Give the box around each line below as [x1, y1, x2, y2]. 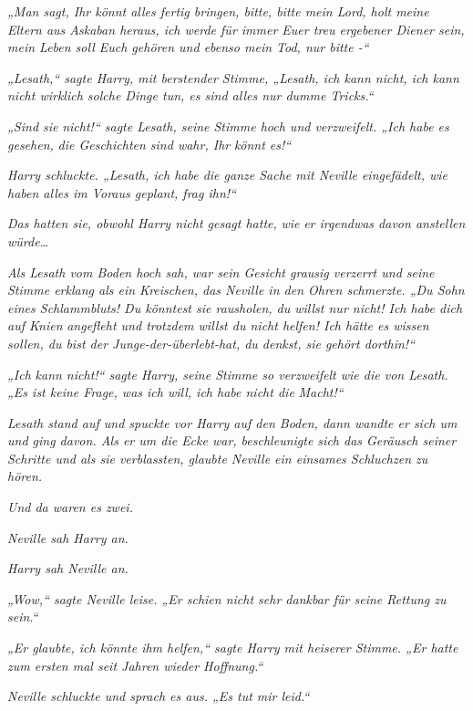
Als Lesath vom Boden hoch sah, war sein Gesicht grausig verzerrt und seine [7, 262, 435, 281]
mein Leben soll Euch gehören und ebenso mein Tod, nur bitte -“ [7, 37, 369, 57]
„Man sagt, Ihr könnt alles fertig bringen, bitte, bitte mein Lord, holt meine [7, 2, 429, 20]
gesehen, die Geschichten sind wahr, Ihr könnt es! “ [7, 134, 292, 153]
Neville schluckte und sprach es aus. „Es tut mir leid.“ [7, 686, 310, 706]
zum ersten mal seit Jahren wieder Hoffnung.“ [7, 655, 263, 674]
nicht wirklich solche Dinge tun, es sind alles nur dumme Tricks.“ [7, 86, 374, 105]
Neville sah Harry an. [7, 528, 129, 547]
